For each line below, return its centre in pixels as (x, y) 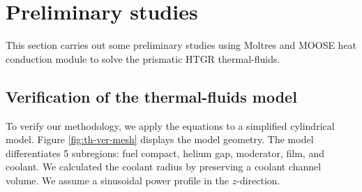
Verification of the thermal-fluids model (151, 96)
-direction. (258, 180)
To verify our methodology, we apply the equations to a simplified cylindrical (170, 125)
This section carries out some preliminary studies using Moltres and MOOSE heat (181, 45)
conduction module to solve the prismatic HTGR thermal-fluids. (143, 58)
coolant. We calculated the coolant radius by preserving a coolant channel (164, 167)
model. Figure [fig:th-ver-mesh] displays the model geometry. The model (160, 139)
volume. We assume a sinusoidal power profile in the (118, 180)
